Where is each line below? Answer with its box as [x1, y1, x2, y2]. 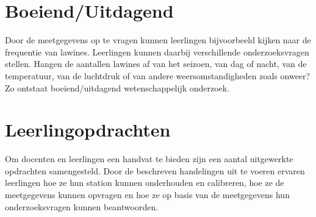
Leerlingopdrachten [5, 117, 171, 142]
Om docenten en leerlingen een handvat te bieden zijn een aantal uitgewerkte [5, 152, 293, 165]
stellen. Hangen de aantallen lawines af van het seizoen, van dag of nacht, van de [5, 57, 307, 70]
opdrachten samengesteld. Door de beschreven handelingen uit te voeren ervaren [5, 164, 305, 177]
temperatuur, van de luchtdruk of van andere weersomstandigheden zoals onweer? [5, 69, 311, 82]
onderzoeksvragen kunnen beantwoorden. [5, 200, 159, 213]
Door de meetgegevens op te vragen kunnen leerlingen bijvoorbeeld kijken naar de [5, 34, 311, 46]
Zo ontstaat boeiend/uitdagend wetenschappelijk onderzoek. [5, 81, 230, 94]
